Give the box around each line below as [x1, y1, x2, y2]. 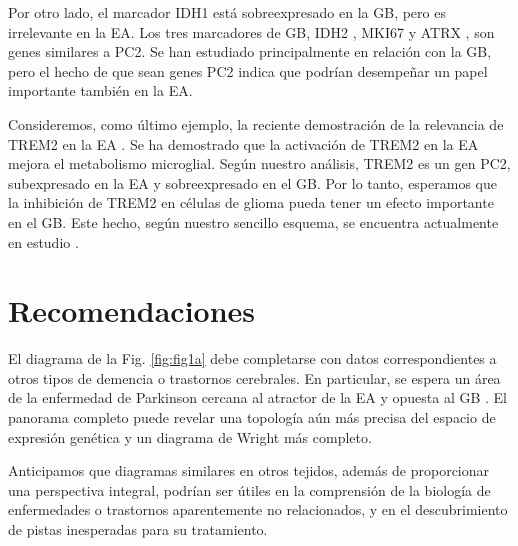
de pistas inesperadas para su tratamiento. [8, 519, 268, 539]
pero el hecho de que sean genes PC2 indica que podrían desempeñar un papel [8, 60, 488, 81]
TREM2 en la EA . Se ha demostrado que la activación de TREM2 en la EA [8, 133, 479, 154]
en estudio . [8, 231, 79, 252]
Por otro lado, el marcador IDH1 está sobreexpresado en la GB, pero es [8, 2, 446, 22]
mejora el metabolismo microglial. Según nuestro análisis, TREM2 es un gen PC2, [8, 153, 511, 174]
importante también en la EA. [8, 80, 193, 101]
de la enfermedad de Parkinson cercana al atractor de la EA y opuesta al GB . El [8, 387, 507, 408]
